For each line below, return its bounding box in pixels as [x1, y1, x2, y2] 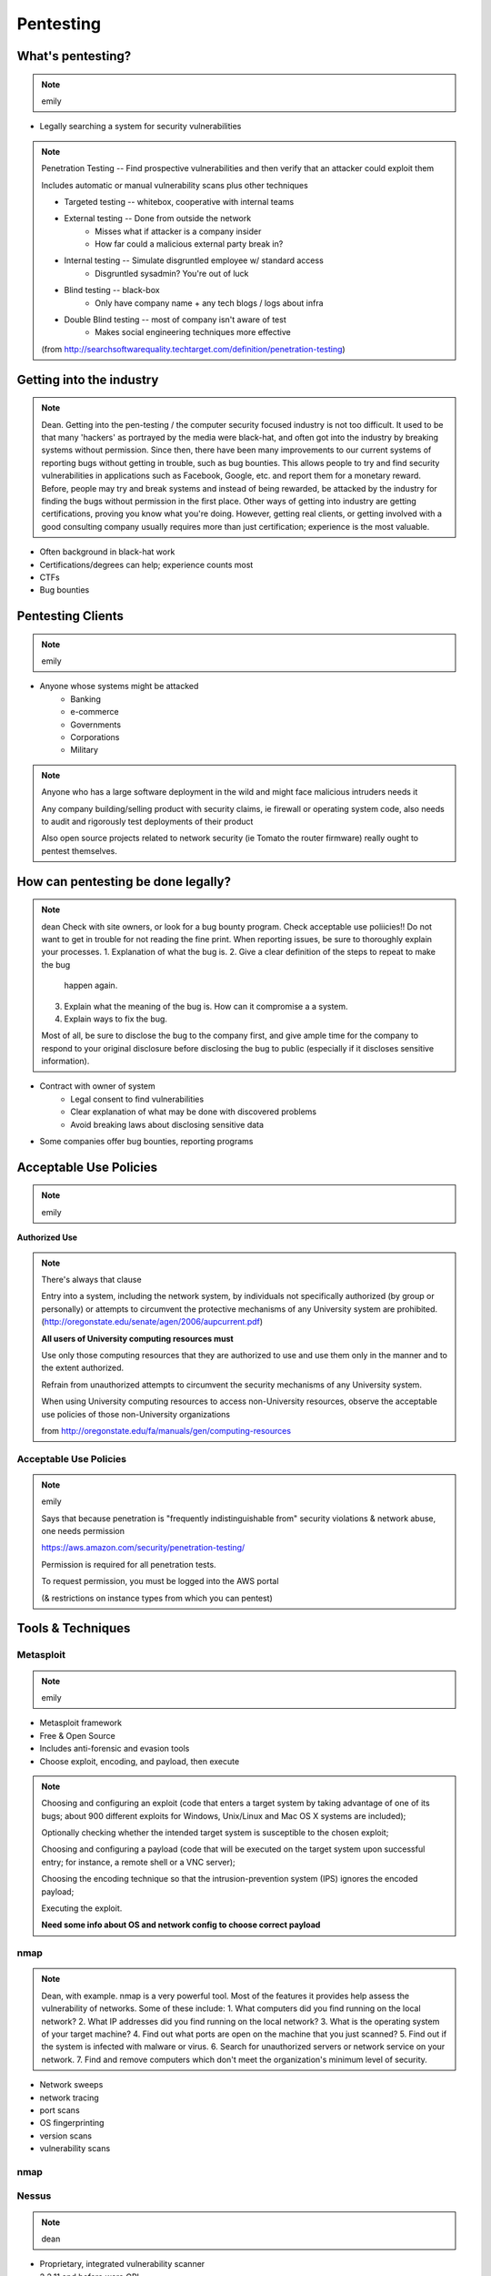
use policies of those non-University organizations [41, 1408, 231, 1419]
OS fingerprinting [39, 2118, 105, 2129]
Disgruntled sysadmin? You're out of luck [95, 268, 249, 279]
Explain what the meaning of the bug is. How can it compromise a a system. [64, 1001, 349, 1011]
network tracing [39, 2092, 99, 2103]
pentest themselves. [41, 845, 117, 856]
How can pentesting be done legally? [16, 874, 232, 889]
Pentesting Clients [16, 608, 125, 624]
